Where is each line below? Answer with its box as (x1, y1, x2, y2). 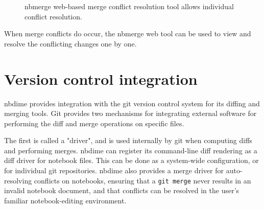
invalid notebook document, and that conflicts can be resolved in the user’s (4, 185, 239, 196)
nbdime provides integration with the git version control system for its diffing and (4, 98, 260, 108)
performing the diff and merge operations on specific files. (4, 118, 184, 128)
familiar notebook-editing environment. (4, 195, 127, 205)
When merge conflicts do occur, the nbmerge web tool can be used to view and (4, 28, 251, 39)
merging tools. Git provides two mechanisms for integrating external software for (4, 108, 257, 119)
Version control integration (4, 68, 198, 89)
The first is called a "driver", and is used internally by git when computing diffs (4, 135, 252, 146)
